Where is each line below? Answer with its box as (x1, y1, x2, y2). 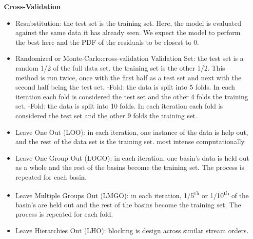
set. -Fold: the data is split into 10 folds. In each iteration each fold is (15, 101, 223, 111)
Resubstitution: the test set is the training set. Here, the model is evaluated (15, 18, 241, 28)
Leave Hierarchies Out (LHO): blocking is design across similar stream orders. (15, 225, 249, 235)
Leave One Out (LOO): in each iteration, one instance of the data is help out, (15, 127, 248, 137)
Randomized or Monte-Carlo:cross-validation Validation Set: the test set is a (15, 53, 244, 63)
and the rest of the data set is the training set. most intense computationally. (15, 136, 246, 147)
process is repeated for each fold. (15, 209, 113, 219)
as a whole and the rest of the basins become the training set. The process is (15, 162, 245, 172)
